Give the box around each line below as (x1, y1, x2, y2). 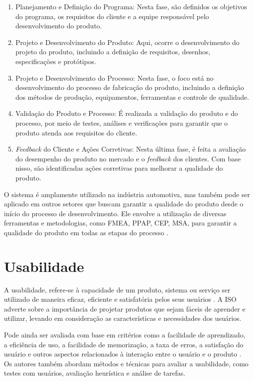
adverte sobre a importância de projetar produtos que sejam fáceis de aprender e (4, 303, 246, 314)
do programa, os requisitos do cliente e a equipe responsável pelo (15, 11, 209, 21)
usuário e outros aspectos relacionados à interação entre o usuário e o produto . (4, 349, 242, 359)
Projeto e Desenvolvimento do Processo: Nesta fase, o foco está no (15, 72, 213, 83)
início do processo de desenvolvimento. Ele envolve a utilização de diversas (4, 208, 227, 218)
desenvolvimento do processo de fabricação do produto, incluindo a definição (15, 82, 244, 92)
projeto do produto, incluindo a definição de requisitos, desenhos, (15, 46, 211, 57)
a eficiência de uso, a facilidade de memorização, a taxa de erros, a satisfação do (4, 339, 243, 349)
